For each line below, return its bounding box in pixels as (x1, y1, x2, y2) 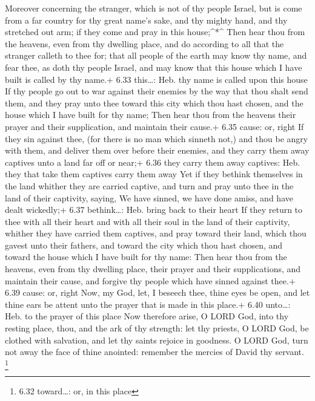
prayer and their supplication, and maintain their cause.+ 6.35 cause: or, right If (5, 120, 304, 132)
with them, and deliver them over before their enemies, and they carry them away (5, 144, 310, 157)
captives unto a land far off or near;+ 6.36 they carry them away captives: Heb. (5, 155, 300, 168)
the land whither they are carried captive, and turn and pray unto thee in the (5, 179, 294, 192)
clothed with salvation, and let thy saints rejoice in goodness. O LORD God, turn (5, 333, 308, 346)
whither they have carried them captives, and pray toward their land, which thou (5, 227, 307, 240)
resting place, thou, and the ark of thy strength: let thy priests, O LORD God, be (5, 322, 309, 334)
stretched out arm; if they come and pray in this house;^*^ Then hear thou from (5, 25, 305, 38)
